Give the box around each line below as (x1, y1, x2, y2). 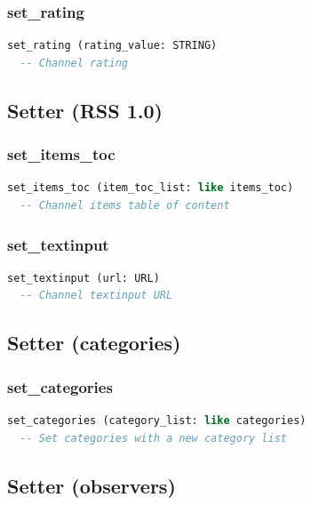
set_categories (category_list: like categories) (7, 414, 307, 427)
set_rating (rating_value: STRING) (7, 39, 218, 52)
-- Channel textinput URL (20, 289, 173, 302)
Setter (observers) (7, 471, 176, 499)
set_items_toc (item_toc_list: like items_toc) (7, 181, 294, 195)
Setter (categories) (7, 329, 181, 357)
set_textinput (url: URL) (7, 271, 160, 285)
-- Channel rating (20, 56, 129, 69)
